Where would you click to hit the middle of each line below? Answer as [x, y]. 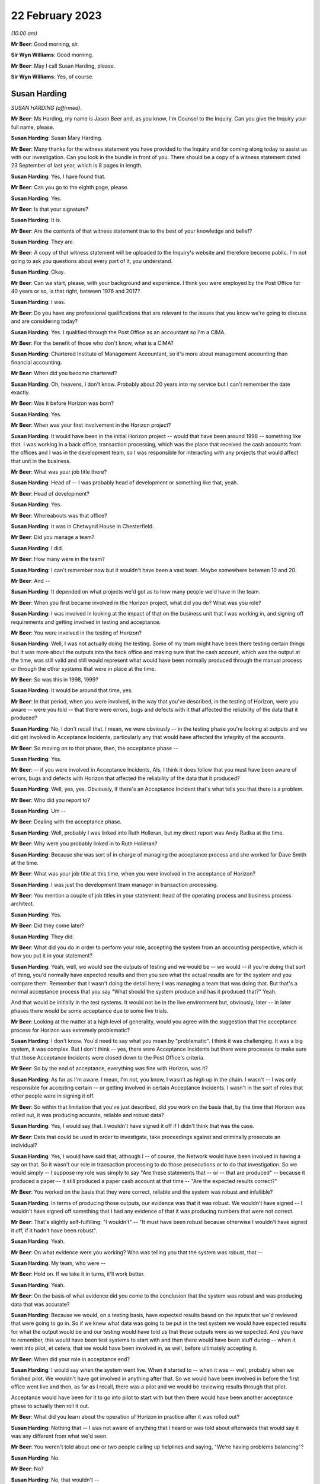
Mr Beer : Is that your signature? [50, 209]
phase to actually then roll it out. [50, 1406]
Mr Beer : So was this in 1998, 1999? [55, 679]
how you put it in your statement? [52, 956]
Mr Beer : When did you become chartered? [64, 373]
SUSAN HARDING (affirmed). [47, 108]
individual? [24, 1145]
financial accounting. [36, 362]
